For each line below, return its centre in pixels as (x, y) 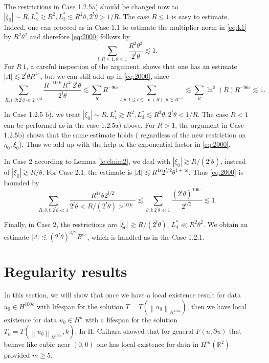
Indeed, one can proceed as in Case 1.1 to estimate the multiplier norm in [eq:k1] (125, 27)
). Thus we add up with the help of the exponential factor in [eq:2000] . (125, 144)
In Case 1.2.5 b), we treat (42, 114)
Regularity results (66, 271)
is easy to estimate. (200, 16)
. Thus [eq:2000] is (216, 172)
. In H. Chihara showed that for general (134, 331)
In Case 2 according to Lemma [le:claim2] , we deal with (87, 161)
